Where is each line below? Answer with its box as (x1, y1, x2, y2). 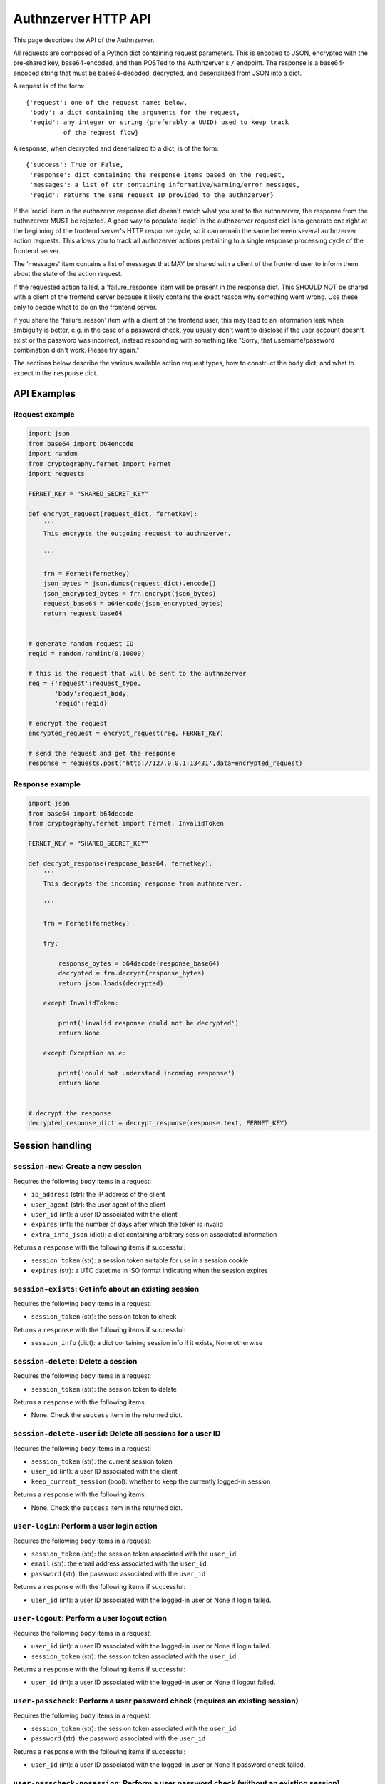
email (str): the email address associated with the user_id (31, 1559, 207, 1568)
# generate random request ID (28, 639, 134, 647)
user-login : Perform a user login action (13, 1521, 158, 1531)
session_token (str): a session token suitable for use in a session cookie (31, 1256, 249, 1264)
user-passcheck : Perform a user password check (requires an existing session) (13, 1696, 299, 1706)
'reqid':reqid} (54, 699, 108, 707)
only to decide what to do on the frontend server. (13, 303, 158, 311)
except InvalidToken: (43, 999, 119, 1008)
